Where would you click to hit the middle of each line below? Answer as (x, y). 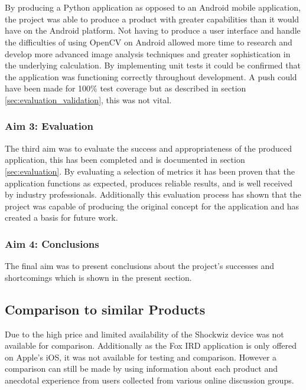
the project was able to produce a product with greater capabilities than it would (152, 19)
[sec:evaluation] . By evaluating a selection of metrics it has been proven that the (150, 171)
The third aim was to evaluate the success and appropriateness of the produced (148, 148)
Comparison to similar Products (105, 309)
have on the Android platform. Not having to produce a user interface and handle (153, 30)
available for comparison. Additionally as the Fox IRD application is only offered (151, 345)
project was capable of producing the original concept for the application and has (152, 206)
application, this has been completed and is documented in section (125, 160)
